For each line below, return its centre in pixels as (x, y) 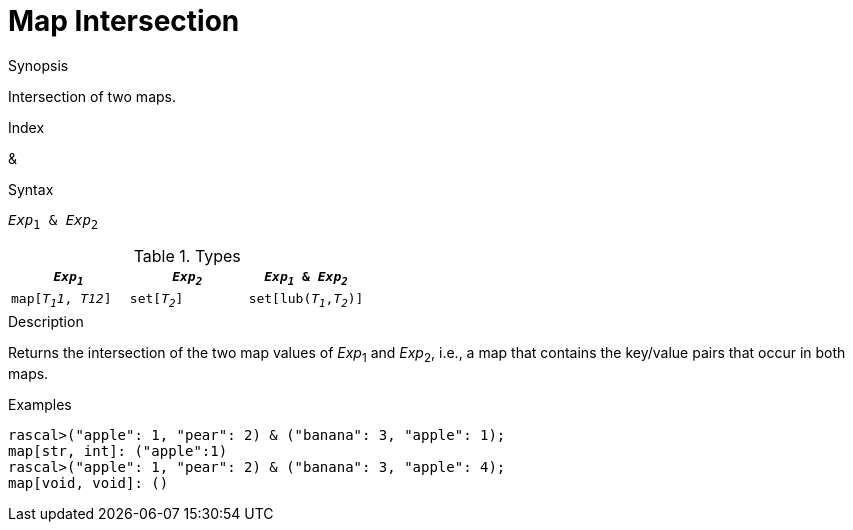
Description (46, 321)
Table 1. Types (187, 255)
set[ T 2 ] (156, 300)
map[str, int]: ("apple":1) (118, 450)
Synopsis (38, 65)
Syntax (31, 189)
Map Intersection (124, 21)
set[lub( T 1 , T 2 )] (306, 300)
